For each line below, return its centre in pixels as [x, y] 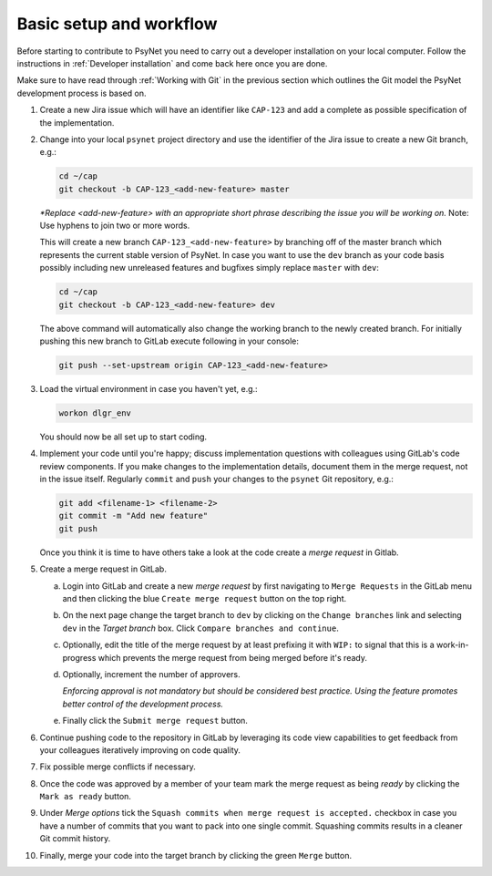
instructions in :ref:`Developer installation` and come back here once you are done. [172, 63]
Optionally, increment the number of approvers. [151, 674]
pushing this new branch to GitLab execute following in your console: [169, 341]
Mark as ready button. [86, 797]
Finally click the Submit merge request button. [155, 721]
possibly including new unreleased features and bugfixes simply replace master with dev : [210, 268]
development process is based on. [82, 93]
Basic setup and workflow [117, 24]
